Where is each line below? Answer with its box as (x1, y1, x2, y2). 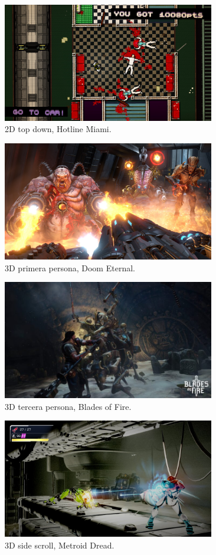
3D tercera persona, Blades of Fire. (5, 400, 132, 412)
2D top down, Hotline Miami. (5, 123, 112, 135)
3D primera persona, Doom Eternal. (5, 261, 135, 274)
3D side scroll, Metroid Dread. (5, 538, 114, 551)
